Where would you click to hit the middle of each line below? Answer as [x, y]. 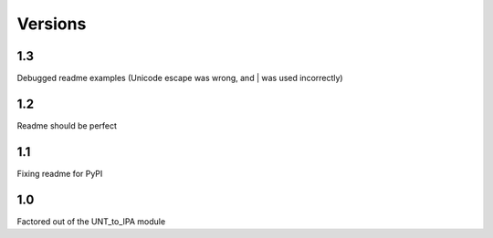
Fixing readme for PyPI [60, 173]
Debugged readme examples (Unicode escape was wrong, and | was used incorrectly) [180, 78]
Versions [52, 24]
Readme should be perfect [67, 125]
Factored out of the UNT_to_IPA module [91, 221]
